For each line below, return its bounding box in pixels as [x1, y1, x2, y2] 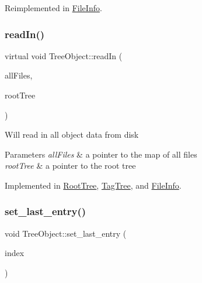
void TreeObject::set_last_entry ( [5, 227, 127, 239]
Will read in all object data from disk [5, 128, 139, 141]
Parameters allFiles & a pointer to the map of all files [5, 148, 197, 160]
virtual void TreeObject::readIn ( [5, 49, 123, 62]
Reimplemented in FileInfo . [5, 2, 102, 13]
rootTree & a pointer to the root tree [5, 159, 136, 172]
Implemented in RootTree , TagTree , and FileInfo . [5, 179, 182, 191]
